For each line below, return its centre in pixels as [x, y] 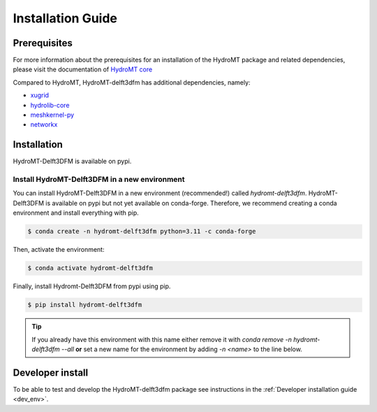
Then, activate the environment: [59, 250]
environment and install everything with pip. [76, 213]
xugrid [39, 95]
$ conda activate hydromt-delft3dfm [90, 268]
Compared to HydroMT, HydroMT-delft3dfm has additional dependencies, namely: [132, 82]
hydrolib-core [50, 105]
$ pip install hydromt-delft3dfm [85, 305]
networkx [44, 125]
